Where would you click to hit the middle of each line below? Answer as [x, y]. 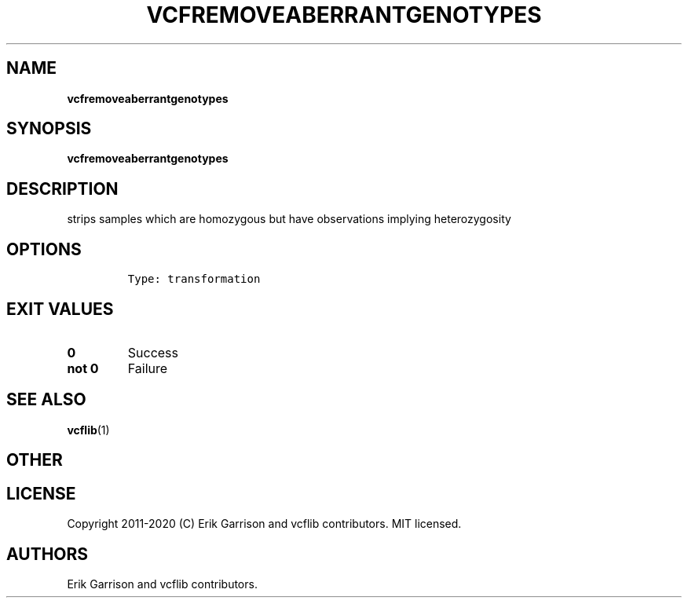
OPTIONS [44, 249]
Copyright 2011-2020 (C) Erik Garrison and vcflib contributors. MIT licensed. [264, 524]
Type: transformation [194, 279]
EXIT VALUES [60, 309]
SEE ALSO [46, 400]
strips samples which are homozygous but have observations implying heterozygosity [289, 219]
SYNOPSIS [49, 129]
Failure [148, 368]
